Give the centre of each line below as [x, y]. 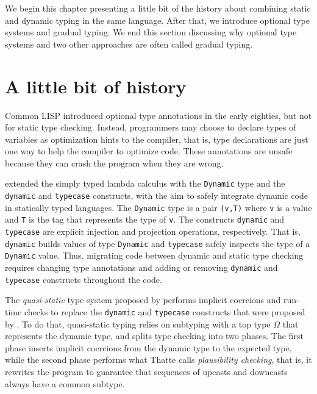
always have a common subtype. [65, 383]
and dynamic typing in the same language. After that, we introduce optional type [157, 20]
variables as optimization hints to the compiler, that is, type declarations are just [157, 139]
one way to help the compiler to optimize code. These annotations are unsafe [149, 151]
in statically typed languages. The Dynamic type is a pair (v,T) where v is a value [158, 207]
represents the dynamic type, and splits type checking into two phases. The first [154, 336]
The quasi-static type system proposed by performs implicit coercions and [143, 300]
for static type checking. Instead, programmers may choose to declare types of [151, 127]
